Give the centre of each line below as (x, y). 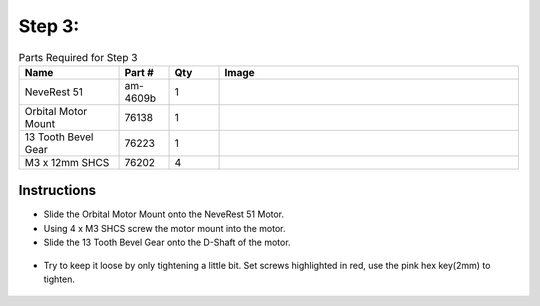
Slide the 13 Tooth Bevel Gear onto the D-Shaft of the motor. (167, 242)
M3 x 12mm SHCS (67, 162)
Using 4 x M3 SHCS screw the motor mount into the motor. (164, 228)
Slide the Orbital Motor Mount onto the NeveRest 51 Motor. (164, 214)
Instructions (57, 190)
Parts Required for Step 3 (78, 57)
